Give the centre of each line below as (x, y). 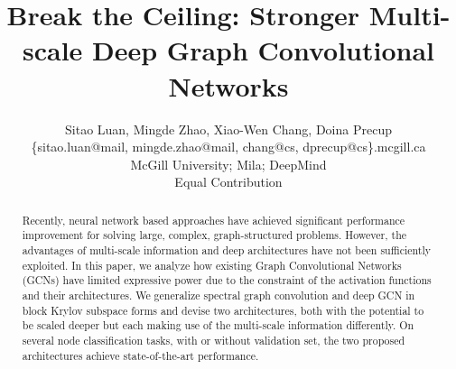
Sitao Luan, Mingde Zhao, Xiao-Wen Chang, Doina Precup (228, 129)
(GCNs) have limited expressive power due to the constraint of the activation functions (227, 280)
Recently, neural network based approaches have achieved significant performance (214, 220)
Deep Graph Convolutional (264, 50)
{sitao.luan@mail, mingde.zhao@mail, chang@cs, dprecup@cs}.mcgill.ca (228, 147)
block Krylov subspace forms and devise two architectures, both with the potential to (223, 310)
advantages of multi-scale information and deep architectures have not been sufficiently (226, 249)
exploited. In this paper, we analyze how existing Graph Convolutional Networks (212, 265)
